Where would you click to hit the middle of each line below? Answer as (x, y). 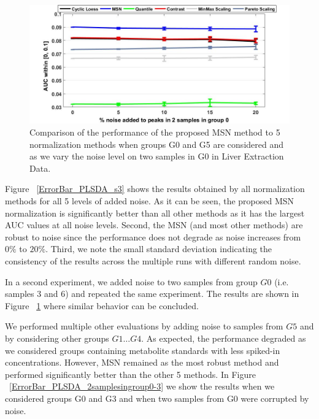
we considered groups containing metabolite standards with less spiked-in (143, 350)
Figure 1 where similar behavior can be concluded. (102, 305)
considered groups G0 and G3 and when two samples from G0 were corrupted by (157, 398)
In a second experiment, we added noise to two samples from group (131, 281)
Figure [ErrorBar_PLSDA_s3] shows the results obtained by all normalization (155, 189)
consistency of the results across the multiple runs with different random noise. (153, 260)
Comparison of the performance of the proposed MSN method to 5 (155, 132)
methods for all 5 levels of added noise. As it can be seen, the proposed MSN (150, 201)
